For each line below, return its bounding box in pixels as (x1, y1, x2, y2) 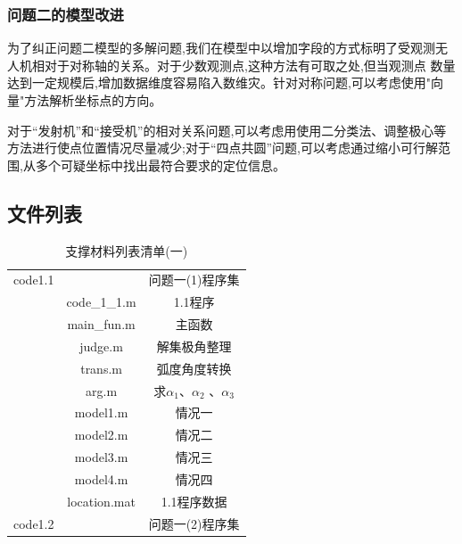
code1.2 (13, 514, 54, 532)
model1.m (74, 403, 128, 422)
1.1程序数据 (161, 491, 227, 510)
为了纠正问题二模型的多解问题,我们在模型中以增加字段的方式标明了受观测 (7, 38, 435, 57)
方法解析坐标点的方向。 (24, 91, 162, 109)
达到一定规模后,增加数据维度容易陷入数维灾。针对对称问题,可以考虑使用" (7, 73, 432, 92)
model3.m (74, 448, 128, 466)
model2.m (74, 425, 128, 444)
